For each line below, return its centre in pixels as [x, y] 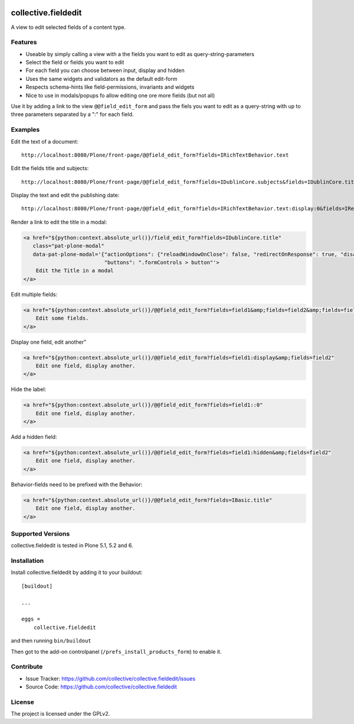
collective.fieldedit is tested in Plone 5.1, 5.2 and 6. [72, 546]
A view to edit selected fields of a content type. [68, 27]
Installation [27, 561]
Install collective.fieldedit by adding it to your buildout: [77, 572]
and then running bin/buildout [51, 641]
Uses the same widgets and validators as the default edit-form [101, 79]
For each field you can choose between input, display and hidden [105, 70]
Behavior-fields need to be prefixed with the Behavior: [77, 484]
